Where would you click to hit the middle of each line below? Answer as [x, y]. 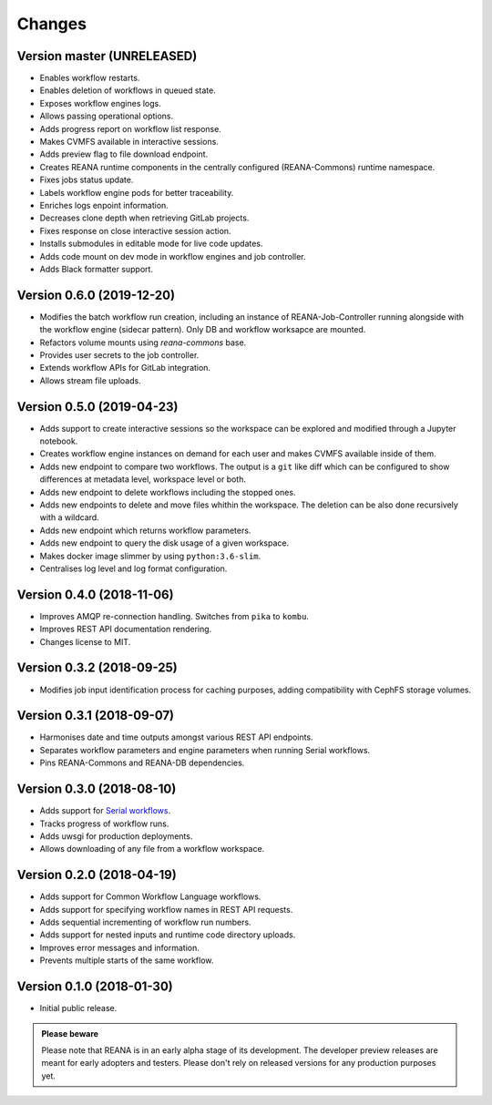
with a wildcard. [69, 517]
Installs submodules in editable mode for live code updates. [151, 244]
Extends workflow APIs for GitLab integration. [125, 368]
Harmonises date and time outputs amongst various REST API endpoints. [176, 737]
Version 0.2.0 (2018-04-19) [97, 875]
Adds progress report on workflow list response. [131, 128]
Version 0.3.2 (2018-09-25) [97, 668]
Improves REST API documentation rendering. [126, 629]
